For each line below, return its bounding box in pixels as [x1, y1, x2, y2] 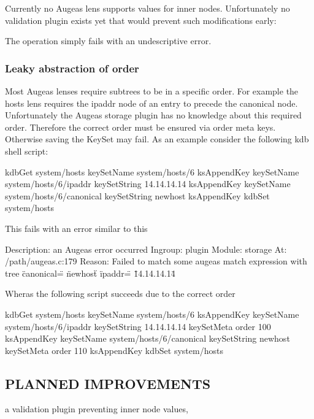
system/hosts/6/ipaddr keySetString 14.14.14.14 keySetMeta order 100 [5, 320, 271, 333]
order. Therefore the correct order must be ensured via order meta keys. [5, 120, 276, 133]
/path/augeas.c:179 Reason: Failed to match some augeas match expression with [5, 255, 307, 267]
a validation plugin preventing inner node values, [5, 402, 188, 415]
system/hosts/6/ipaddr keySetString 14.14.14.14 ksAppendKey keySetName [5, 177, 291, 190]
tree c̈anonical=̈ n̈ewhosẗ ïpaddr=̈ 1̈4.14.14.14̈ [5, 266, 175, 279]
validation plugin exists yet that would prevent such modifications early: [5, 13, 277, 26]
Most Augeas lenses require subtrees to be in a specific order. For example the [5, 85, 299, 97]
